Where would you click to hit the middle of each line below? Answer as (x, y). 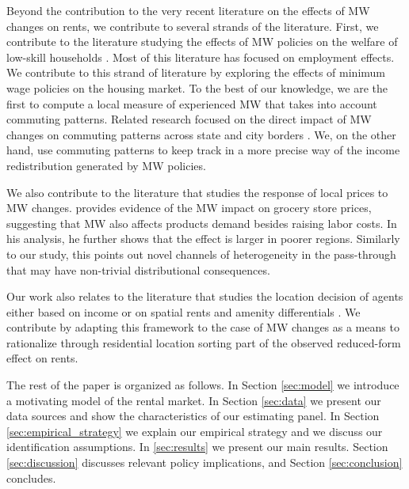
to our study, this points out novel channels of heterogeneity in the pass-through (201, 254)
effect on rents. (42, 358)
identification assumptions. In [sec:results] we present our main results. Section (197, 447)
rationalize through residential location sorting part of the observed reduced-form (204, 342)
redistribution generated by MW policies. (106, 165)
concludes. (31, 478)
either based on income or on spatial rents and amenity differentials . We (183, 311)
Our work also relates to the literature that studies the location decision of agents (205, 296)
